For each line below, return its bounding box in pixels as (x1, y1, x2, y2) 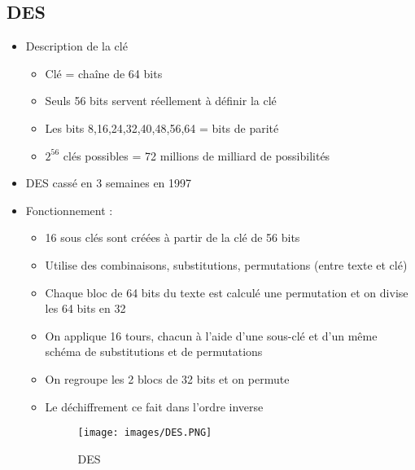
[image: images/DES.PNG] (77, 427, 212, 439)
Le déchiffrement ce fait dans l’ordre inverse (45, 398, 264, 415)
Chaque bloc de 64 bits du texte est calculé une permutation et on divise (45, 283, 408, 301)
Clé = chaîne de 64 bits (45, 64, 163, 81)
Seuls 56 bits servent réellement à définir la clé (45, 92, 277, 109)
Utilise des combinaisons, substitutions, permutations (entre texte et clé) (45, 256, 408, 273)
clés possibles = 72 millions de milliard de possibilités (63, 147, 330, 164)
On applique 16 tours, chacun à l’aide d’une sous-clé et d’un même (45, 327, 378, 344)
